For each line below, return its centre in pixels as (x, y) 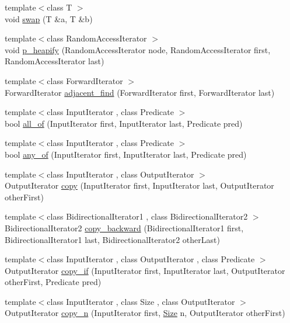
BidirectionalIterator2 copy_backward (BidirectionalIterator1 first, (124, 228)
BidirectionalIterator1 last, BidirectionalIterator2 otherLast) (112, 239)
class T (60, 7)
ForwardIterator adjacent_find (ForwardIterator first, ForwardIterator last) (140, 92)
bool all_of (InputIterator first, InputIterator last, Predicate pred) (124, 123)
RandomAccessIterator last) (55, 61)
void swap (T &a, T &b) (49, 18)
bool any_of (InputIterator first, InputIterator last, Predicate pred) (126, 154)
